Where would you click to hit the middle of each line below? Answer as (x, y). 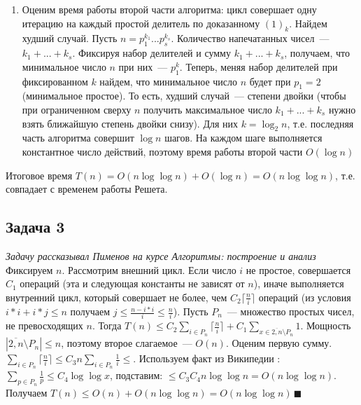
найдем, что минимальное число (169, 81)
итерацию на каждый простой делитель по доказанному (141, 23)
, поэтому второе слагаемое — (127, 343)
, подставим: (136, 375)
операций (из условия (305, 297)
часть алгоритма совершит (78, 138)
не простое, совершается (298, 269)
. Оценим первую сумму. (279, 343)
